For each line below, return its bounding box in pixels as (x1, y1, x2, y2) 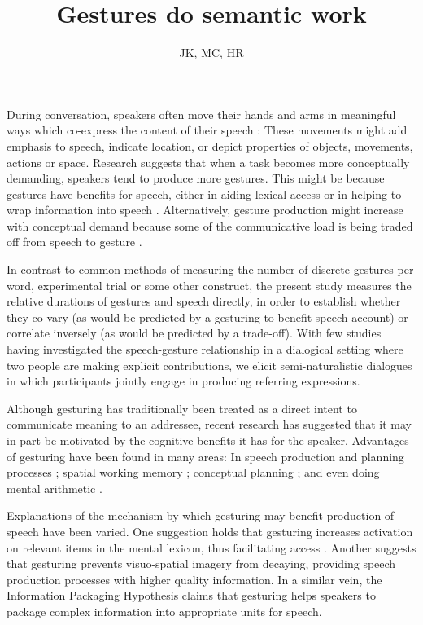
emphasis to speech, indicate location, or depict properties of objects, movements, (7, 137, 413, 154)
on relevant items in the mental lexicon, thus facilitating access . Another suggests (7, 539, 416, 556)
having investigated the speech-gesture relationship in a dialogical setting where (7, 341, 403, 358)
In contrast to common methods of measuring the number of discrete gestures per (7, 261, 414, 278)
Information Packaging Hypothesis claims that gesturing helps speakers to (7, 587, 376, 604)
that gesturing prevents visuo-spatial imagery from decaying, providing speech (7, 555, 396, 572)
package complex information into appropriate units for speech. (7, 602, 322, 619)
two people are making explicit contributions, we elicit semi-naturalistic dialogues (7, 356, 412, 373)
